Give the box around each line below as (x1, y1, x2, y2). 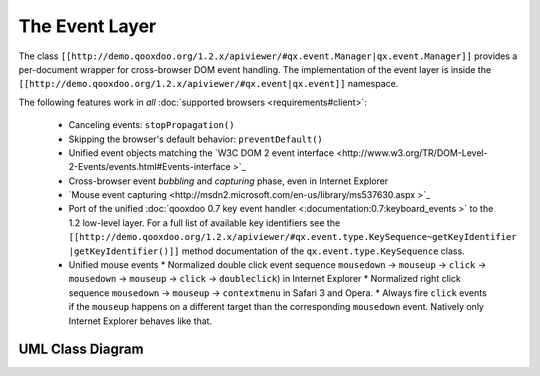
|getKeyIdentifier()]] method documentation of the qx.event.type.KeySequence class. (68, 245, 465, 257)
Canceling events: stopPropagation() (68, 119, 235, 131)
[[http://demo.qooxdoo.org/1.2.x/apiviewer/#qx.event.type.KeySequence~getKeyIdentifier (68, 231, 517, 243)
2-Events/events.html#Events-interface (68, 161, 231, 173)
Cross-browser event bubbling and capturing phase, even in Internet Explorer (68, 175, 389, 187)
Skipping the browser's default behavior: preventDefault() (68, 133, 324, 145)
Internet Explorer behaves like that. (68, 315, 213, 327)
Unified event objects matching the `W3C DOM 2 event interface (68, 146, 335, 159)
